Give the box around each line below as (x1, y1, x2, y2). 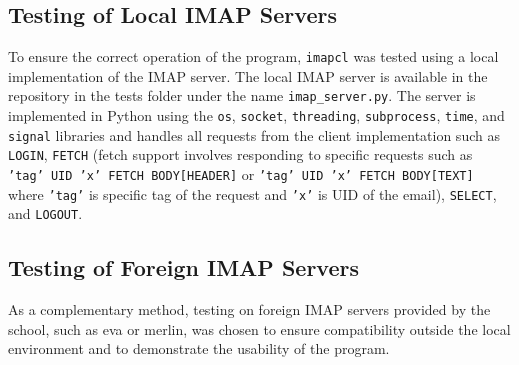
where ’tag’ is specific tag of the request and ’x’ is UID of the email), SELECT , (8, 183, 497, 204)
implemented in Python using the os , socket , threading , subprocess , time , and (8, 105, 505, 126)
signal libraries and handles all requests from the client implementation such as (8, 124, 500, 145)
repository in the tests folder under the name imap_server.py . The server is (8, 85, 476, 106)
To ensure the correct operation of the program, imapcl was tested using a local (8, 46, 499, 67)
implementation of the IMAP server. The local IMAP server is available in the (8, 65, 488, 86)
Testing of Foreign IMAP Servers (8, 252, 359, 283)
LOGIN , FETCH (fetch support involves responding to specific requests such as (8, 144, 473, 165)
